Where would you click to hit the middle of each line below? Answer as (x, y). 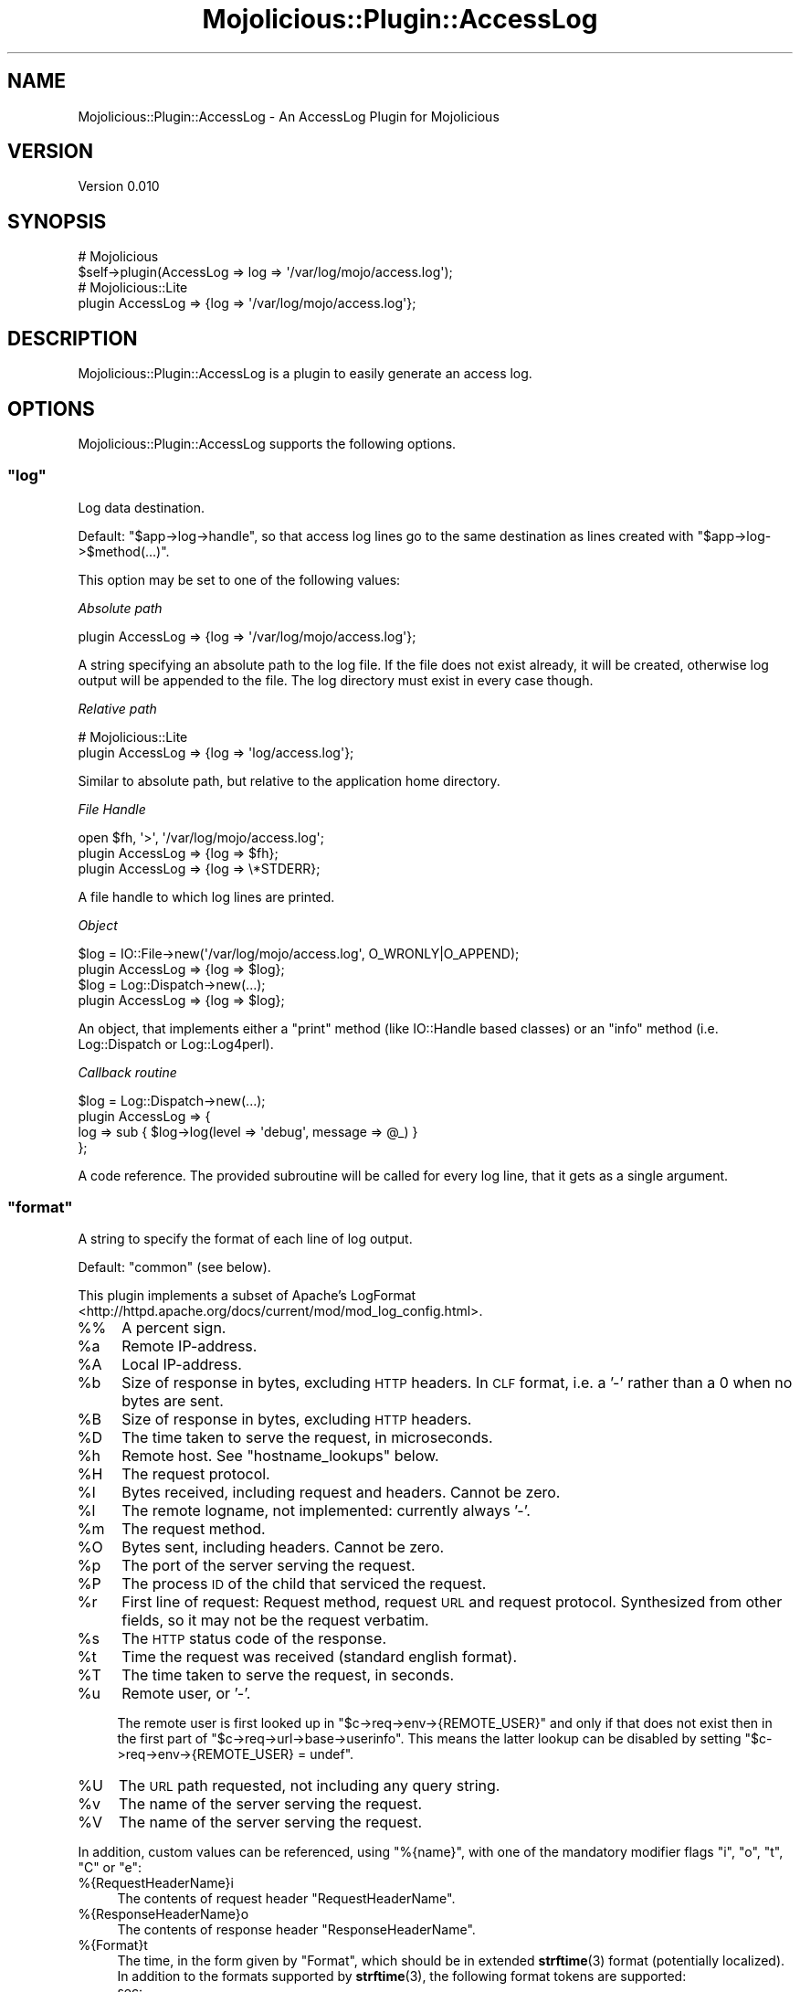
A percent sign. (174, 1328)
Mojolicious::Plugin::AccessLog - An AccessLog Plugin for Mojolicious (289, 116)
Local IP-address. (182, 1365)
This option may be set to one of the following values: (239, 579)
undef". (332, 1754)
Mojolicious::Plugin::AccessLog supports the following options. (267, 443)
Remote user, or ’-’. (186, 1694)
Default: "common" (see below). (174, 1267)
